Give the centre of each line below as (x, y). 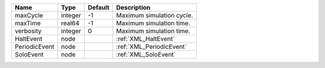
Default (98, 7)
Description (133, 7)
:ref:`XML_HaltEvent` (146, 39)
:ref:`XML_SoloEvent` (146, 55)
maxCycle (29, 15)
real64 (70, 23)
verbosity (28, 31)
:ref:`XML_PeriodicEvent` (152, 47)
